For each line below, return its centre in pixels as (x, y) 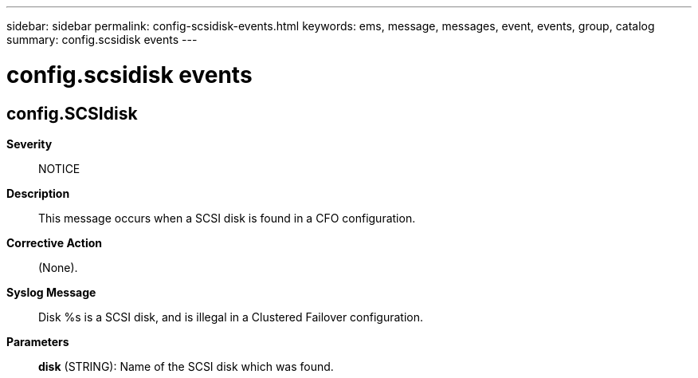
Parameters (38, 341)
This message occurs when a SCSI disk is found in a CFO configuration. (227, 218)
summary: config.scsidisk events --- (102, 39)
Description (38, 193)
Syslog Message (51, 292)
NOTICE (59, 168)
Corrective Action (54, 242)
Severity (29, 144)
